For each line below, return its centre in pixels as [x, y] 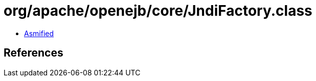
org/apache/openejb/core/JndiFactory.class [158, 11]
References [33, 53]
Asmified [39, 33]
